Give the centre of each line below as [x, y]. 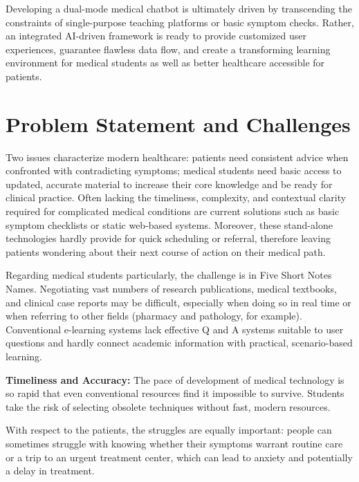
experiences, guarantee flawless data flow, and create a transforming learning [168, 49]
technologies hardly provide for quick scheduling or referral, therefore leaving [168, 238]
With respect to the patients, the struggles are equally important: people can [169, 430]
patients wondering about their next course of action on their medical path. [166, 251]
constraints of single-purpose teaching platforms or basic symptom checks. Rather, [180, 22]
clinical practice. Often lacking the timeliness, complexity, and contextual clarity [176, 197]
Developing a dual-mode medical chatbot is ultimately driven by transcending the [179, 8]
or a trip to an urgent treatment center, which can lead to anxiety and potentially [179, 457]
